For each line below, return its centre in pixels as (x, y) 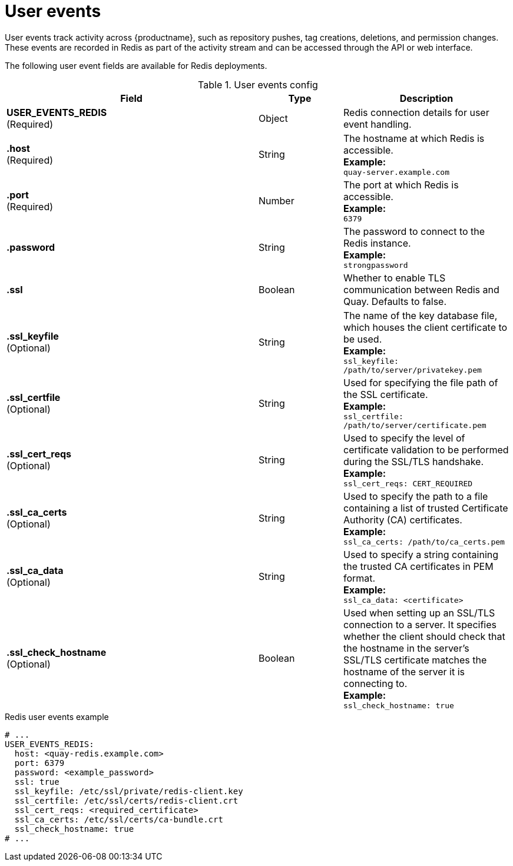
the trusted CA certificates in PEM (418, 566)
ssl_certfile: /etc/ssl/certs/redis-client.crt (126, 800)
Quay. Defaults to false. (395, 301)
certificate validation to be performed (426, 449)
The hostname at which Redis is (414, 138)
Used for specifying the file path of (421, 382)
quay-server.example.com (396, 172)
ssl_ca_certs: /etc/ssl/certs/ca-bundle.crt (119, 819)
